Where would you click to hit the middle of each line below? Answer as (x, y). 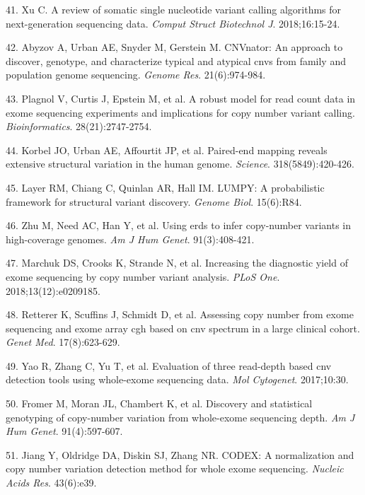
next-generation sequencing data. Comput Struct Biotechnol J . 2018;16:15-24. (173, 23)
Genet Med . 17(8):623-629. (63, 342)
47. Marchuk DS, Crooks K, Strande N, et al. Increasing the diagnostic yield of (177, 263)
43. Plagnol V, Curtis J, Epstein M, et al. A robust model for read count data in (181, 98)
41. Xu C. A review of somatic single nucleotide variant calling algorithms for (174, 9)
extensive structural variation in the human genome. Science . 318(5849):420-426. (180, 164)
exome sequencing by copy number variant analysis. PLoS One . (143, 276)
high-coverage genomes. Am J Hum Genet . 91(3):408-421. (130, 239)
